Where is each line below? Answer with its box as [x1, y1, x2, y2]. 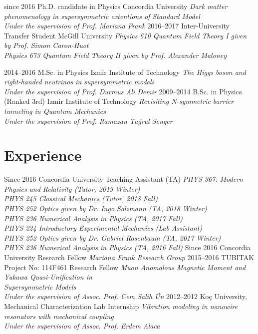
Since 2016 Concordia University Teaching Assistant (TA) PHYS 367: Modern [4, 174, 243, 184]
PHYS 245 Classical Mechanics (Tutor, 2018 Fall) [4, 193, 158, 204]
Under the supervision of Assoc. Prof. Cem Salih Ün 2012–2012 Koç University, [4, 291, 247, 302]
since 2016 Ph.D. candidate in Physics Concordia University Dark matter [4, 1, 228, 11]
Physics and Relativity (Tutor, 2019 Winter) [4, 183, 140, 194]
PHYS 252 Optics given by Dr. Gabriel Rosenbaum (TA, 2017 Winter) [4, 232, 221, 243]
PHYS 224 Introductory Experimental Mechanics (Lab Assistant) [4, 223, 203, 233]
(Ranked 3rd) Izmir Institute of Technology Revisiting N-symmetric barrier [4, 96, 234, 106]
